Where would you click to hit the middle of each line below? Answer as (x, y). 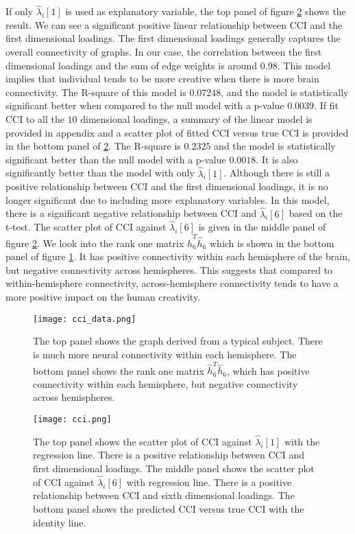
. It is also (277, 159)
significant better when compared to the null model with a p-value (145, 105)
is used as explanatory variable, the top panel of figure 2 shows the (206, 11)
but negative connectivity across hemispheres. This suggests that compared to (169, 269)
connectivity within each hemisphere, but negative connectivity (166, 383)
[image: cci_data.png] (85, 319)
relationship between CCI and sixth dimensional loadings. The (164, 495)
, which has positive (268, 370)
